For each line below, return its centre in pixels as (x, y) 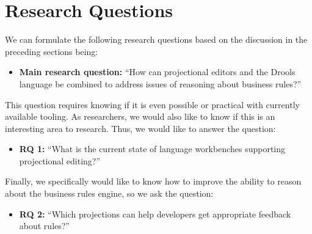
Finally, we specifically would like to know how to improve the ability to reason (153, 181)
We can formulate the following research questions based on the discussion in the (156, 39)
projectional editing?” (60, 160)
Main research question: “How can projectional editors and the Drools (157, 72)
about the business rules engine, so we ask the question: (109, 193)
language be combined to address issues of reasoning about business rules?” (160, 83)
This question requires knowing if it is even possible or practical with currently (152, 104)
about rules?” (44, 226)
